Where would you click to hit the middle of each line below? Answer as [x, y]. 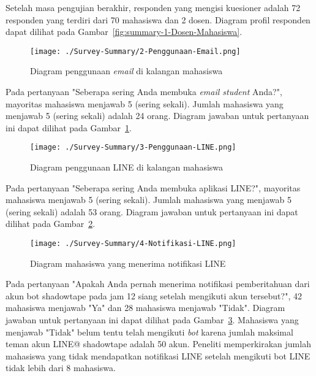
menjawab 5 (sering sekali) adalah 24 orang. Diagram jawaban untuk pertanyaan [157, 116]
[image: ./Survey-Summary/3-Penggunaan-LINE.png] [133, 148]
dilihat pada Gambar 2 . [51, 224]
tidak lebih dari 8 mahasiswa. [61, 368]
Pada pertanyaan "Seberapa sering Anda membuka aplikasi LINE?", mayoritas [153, 187]
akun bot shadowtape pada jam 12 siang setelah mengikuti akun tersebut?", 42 [154, 295]
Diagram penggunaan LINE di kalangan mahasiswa [127, 167]
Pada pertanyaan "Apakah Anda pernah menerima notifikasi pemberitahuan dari [158, 284]
